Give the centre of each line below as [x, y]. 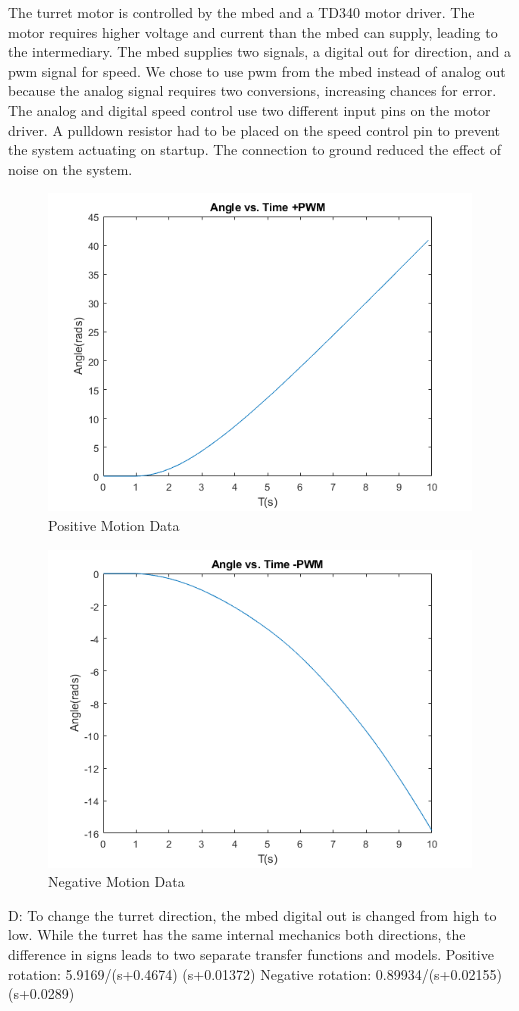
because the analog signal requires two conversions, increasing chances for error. [252, 90]
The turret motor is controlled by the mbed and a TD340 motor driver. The [241, 12]
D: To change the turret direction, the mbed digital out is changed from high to [252, 914]
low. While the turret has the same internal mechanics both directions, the [237, 934]
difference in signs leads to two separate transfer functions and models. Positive [251, 953]
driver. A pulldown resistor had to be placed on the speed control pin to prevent [254, 129]
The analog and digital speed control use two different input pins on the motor [249, 109]
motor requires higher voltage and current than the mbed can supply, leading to [253, 31]
